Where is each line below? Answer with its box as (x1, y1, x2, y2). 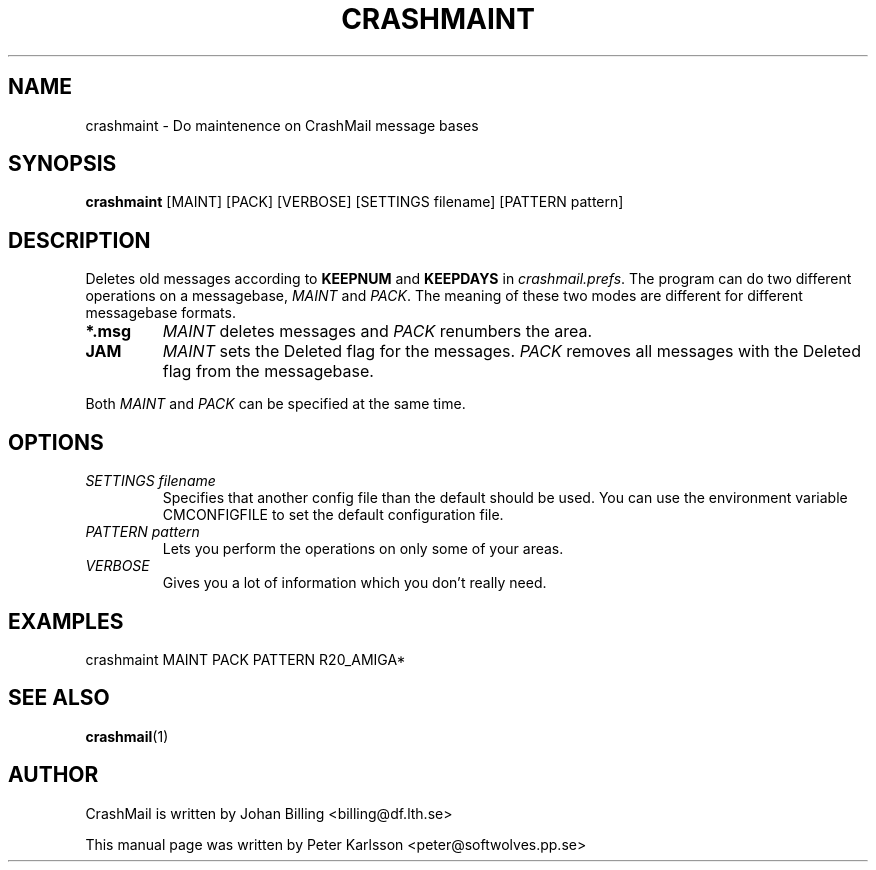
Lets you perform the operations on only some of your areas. (162, 540, 564, 558)
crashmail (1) (85, 727, 169, 745)
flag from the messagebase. (162, 361, 374, 382)
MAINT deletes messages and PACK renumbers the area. (162, 321, 593, 342)
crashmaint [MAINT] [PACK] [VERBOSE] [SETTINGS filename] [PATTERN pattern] (85, 193, 624, 211)
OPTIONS (8, 429, 104, 455)
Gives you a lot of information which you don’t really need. (162, 574, 547, 592)
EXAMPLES (8, 608, 124, 634)
